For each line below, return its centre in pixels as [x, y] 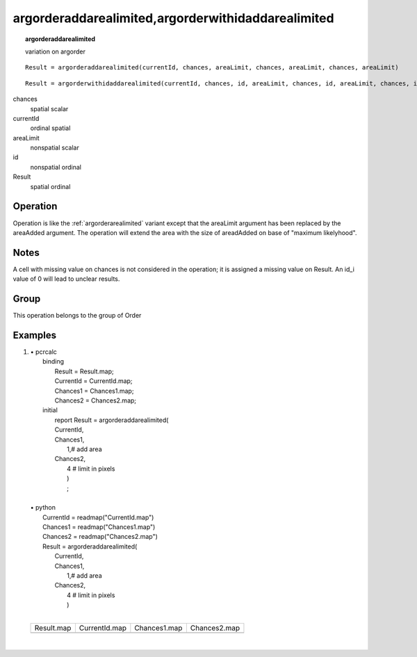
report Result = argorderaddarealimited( [112, 420]
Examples [35, 335]
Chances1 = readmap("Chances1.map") [99, 527]
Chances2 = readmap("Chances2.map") [100, 537]
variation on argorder [56, 51]
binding [54, 362]
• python [43, 508]
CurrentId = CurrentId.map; [93, 381]
